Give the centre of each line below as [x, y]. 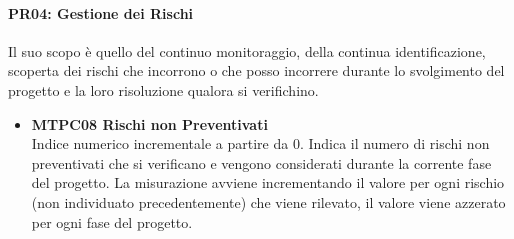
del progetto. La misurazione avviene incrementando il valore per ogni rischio [268, 182]
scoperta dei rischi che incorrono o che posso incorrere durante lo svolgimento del [256, 70]
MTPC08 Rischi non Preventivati [149, 123]
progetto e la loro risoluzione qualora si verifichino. [163, 89]
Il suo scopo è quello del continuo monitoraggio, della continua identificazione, [247, 50]
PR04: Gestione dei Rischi [101, 12]
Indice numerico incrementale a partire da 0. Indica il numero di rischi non [260, 143]
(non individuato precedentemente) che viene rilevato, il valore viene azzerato [268, 201]
